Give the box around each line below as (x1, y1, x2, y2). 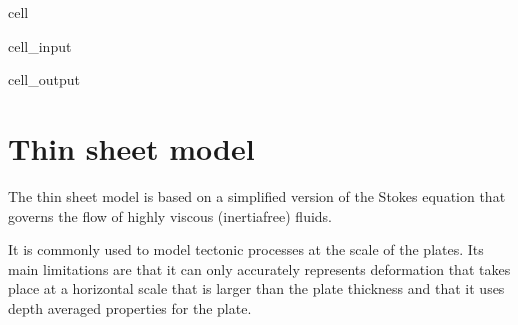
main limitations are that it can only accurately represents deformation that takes (8, 258, 511, 279)
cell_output (8, 69, 80, 90)
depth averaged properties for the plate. (8, 297, 252, 318)
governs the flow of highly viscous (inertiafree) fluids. (8, 205, 333, 226)
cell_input (8, 35, 72, 56)
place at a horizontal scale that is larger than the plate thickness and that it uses (8, 278, 505, 299)
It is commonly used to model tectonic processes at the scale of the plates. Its (8, 239, 484, 260)
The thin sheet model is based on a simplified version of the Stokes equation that (8, 185, 506, 206)
